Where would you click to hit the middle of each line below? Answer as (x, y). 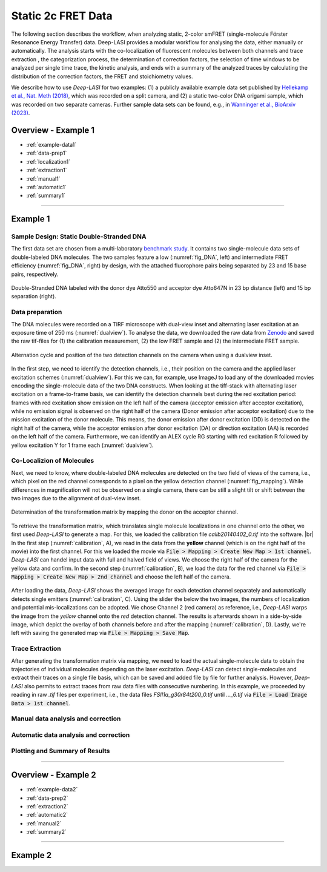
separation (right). (34, 297)
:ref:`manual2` (44, 823)
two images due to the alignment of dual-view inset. (76, 498)
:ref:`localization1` (48, 161)
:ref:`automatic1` (46, 187)
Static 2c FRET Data (62, 16)
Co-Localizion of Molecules (53, 461)
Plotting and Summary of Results (61, 751)
